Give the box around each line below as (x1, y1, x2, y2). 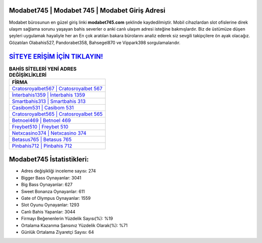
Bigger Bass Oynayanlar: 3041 (21, 175, 82, 180)
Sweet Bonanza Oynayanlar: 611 (21, 188, 85, 194)
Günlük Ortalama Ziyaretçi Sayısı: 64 (21, 229, 94, 235)
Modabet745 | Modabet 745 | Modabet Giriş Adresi (9, 6, 165, 15)
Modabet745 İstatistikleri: (9, 155, 89, 163)
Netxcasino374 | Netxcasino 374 (12, 130, 87, 136)
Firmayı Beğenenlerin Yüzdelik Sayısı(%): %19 (21, 216, 114, 222)
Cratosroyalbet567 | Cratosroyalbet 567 (12, 85, 103, 92)
